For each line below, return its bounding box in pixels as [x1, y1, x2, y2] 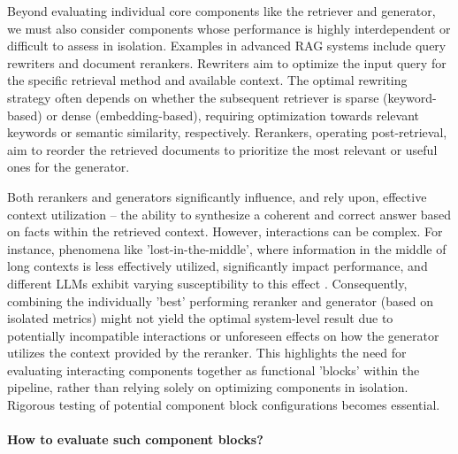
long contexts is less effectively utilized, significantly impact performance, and [7, 257, 428, 275]
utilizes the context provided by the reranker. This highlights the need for [7, 343, 407, 362]
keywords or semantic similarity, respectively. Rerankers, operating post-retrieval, [7, 123, 447, 142]
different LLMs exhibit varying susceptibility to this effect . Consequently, [7, 273, 408, 292]
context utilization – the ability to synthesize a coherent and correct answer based [7, 204, 452, 223]
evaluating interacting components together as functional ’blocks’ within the [7, 360, 420, 379]
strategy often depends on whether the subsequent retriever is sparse [7, 88, 379, 106]
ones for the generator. [7, 158, 130, 176]
